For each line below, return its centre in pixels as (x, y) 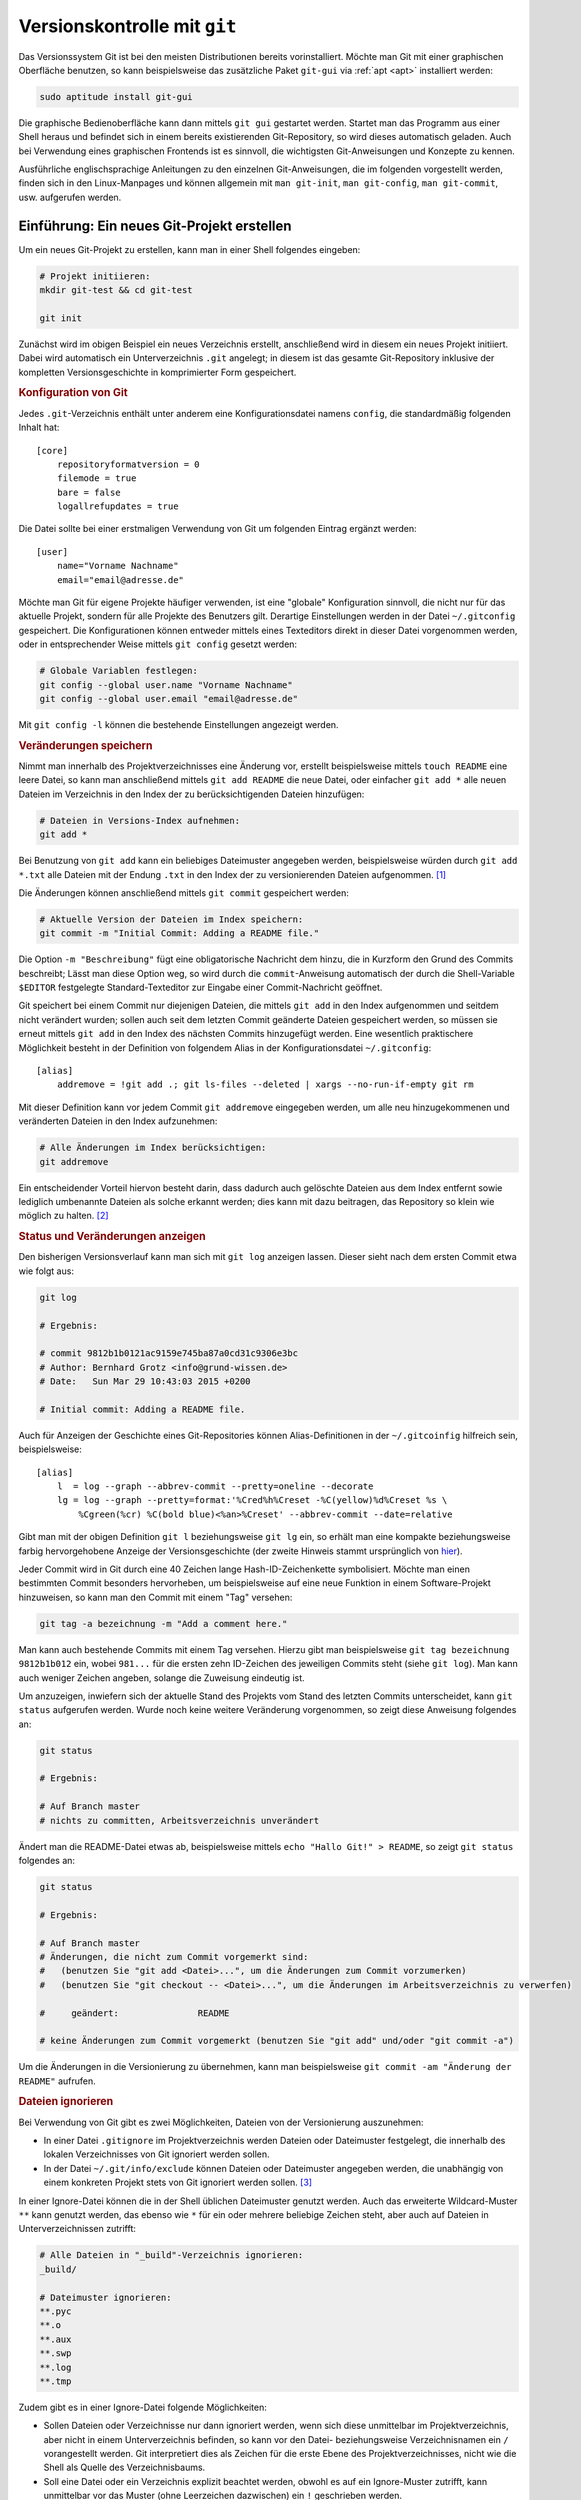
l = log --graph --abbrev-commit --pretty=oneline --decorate (215, 1486)
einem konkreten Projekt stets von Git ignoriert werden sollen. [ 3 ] (178, 2182)
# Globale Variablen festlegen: (119, 671)
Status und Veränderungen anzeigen (112, 1237)
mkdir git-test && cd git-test (116, 290)
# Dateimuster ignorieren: (105, 2297)
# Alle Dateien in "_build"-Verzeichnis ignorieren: (171, 2255)
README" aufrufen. (57, 2081)
